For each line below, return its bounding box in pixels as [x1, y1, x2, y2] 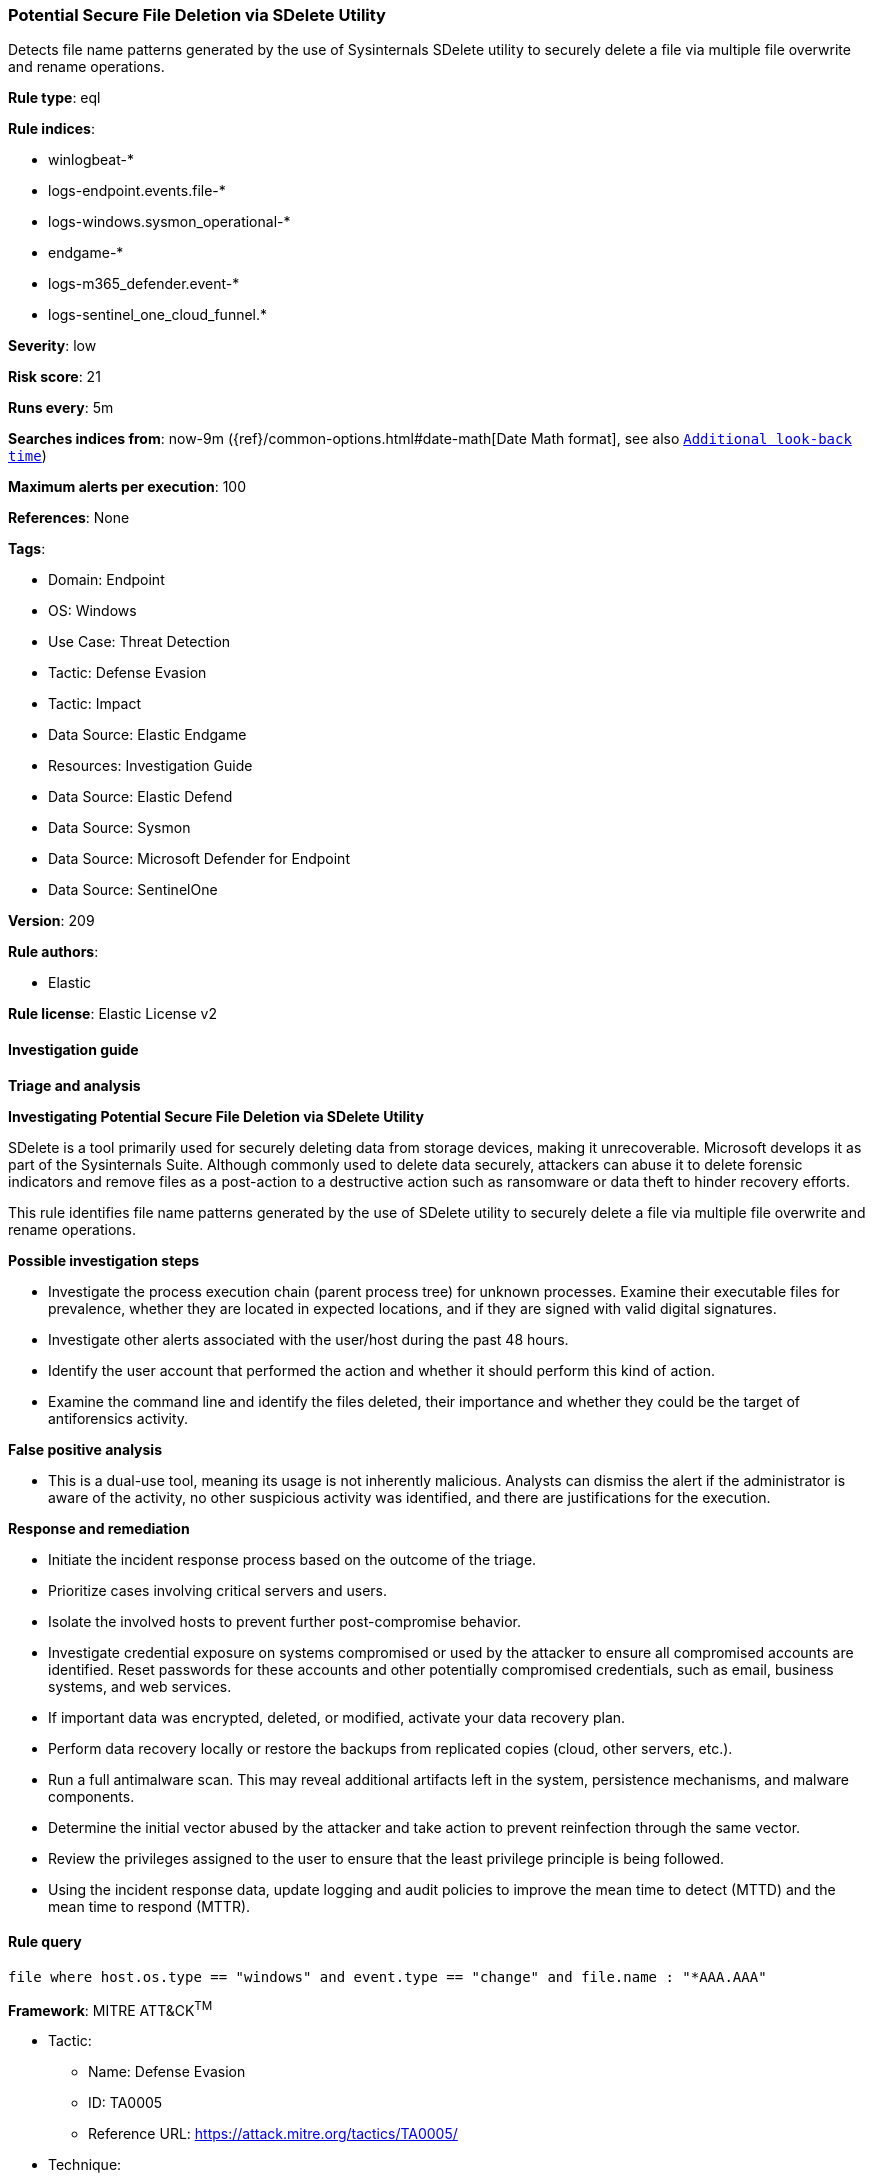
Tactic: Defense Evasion [48, 664, 207, 682]
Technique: [48, 2156, 122, 2174]
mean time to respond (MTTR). [48, 1897, 251, 1915]
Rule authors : [8, 943, 99, 961]
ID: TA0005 [88, 2094, 163, 2112]
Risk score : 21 [8, 368, 101, 386]
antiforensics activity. [48, 1409, 189, 1427]
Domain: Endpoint [48, 571, 165, 589]
